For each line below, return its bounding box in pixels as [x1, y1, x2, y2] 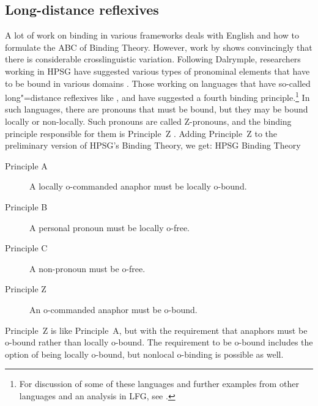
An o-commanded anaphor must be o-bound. [29, 303, 198, 316]
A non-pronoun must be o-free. [29, 262, 146, 275]
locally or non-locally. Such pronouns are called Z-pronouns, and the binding [5, 115, 292, 128]
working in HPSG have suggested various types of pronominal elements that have [5, 64, 310, 77]
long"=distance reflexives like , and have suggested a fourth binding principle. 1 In [5, 89, 310, 103]
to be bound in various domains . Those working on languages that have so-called [5, 76, 311, 89]
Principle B [5, 200, 48, 213]
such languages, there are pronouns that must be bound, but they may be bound [5, 103, 308, 116]
